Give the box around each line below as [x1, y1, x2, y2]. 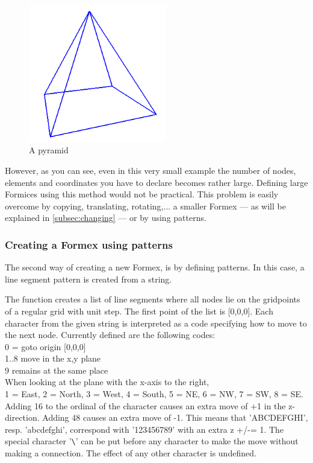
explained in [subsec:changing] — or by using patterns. [5, 211, 206, 224]
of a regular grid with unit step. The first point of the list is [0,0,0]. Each [5, 304, 273, 317]
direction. [5, 411, 40, 424]
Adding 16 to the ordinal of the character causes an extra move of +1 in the [5, 399, 286, 412]
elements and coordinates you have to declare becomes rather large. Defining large [5, 176, 308, 188]
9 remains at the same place [5, 363, 108, 376]
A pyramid [29, 144, 69, 156]
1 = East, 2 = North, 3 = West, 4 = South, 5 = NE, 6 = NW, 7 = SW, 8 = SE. [5, 388, 303, 400]
